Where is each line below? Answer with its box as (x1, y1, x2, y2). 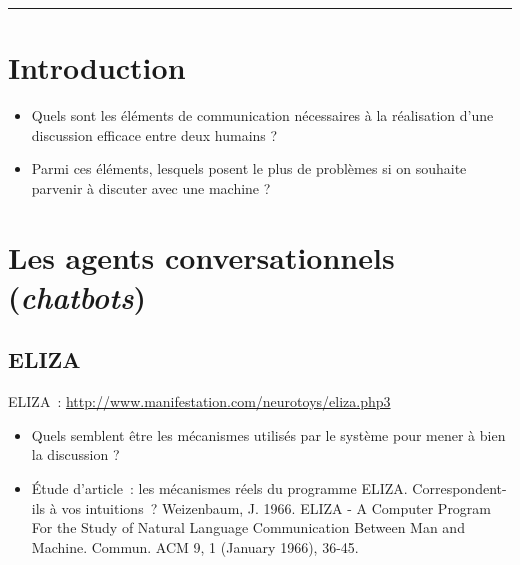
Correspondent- (412, 478, 507, 499)
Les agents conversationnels (8, 236, 395, 277)
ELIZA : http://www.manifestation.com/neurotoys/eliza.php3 (8, 391, 391, 412)
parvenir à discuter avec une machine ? (31, 177, 271, 198)
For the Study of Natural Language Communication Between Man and (31, 517, 465, 538)
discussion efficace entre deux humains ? (31, 124, 278, 145)
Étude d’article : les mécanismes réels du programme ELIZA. (31, 478, 408, 499)
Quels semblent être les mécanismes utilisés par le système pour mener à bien (31, 424, 506, 445)
